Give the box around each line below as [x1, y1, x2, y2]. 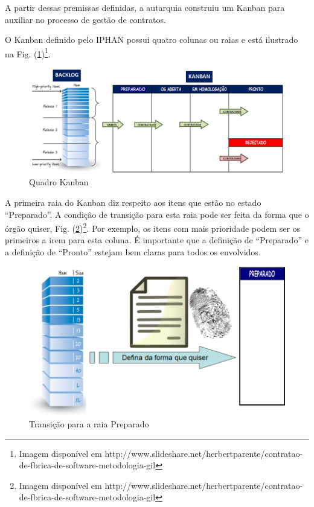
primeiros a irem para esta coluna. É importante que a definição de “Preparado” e [5, 234, 309, 246]
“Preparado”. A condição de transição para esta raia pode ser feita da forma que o [5, 208, 309, 220]
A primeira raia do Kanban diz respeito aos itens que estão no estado [5, 196, 261, 208]
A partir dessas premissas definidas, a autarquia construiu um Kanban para [5, 1, 285, 13]
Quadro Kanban [29, 176, 89, 188]
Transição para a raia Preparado [29, 418, 149, 430]
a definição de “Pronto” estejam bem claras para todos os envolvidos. [5, 245, 261, 258]
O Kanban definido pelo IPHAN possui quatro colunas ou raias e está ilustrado [5, 33, 298, 46]
